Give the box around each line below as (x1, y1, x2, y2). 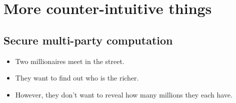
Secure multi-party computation (3, 32, 173, 47)
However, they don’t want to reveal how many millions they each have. (15, 89, 232, 99)
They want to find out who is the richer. (15, 72, 139, 83)
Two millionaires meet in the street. (15, 55, 124, 66)
